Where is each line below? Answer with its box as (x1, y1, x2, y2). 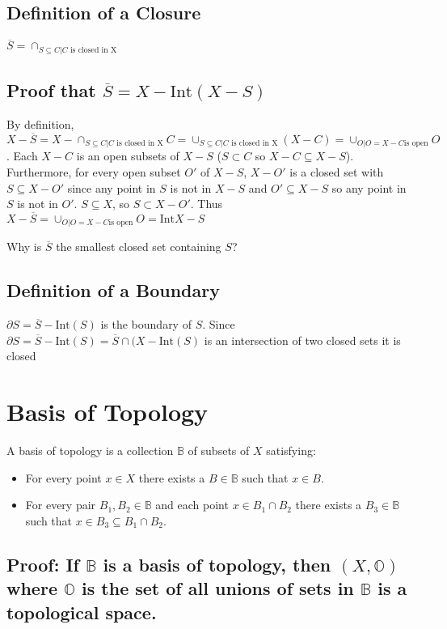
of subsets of (188, 442, 250, 459)
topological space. (6, 599, 157, 624)
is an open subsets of (76, 147, 179, 164)
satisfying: (266, 442, 316, 459)
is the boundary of (100, 316, 192, 333)
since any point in (67, 179, 156, 196)
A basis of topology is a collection (6, 442, 174, 459)
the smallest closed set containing (56, 238, 221, 255)
